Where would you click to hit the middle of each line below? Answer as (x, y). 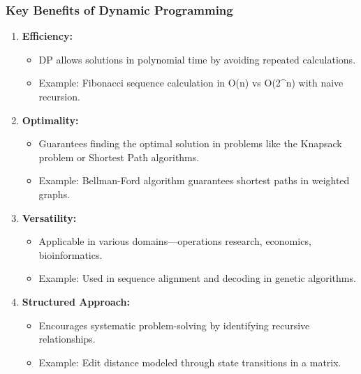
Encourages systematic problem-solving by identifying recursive (174, 325)
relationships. (67, 339)
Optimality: (50, 120)
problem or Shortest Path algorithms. (119, 157)
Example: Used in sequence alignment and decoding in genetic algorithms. (197, 278)
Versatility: (49, 217)
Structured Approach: (76, 301)
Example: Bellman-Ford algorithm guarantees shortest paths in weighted (194, 180)
